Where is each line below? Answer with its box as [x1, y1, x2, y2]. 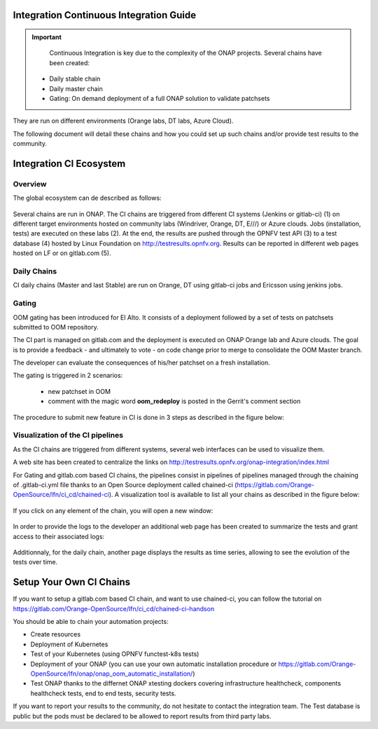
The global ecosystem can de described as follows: [13, 193, 162, 203]
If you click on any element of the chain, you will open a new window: [13, 506, 213, 515]
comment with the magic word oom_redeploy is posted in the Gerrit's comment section [48, 397, 301, 406]
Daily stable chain [49, 74, 101, 83]
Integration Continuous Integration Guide [13, 9, 196, 21]
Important [31, 33, 62, 41]
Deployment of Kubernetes [30, 640, 108, 648]
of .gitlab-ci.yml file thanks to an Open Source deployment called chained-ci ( [13, 480, 237, 489]
